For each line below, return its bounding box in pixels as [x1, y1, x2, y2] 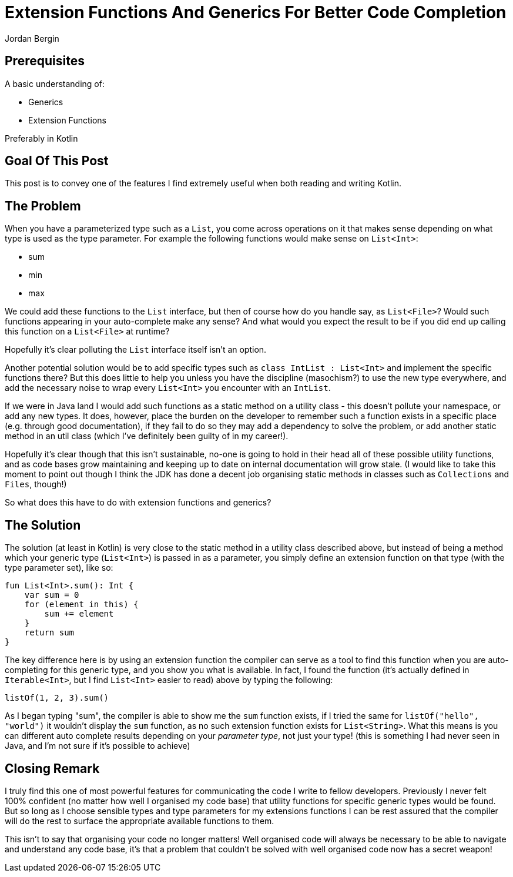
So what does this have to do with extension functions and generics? [5, 497, 271, 508]
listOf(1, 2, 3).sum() [5, 693, 109, 703]
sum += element [44, 609, 114, 619]
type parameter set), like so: [5, 563, 113, 573]
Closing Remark [5, 761, 100, 776]
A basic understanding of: [5, 78, 105, 89]
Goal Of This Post [5, 153, 109, 169]
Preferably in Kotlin [5, 133, 78, 143]
